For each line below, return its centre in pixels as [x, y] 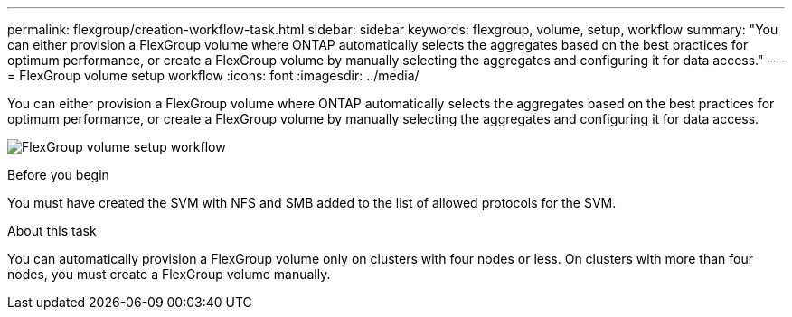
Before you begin [58, 175]
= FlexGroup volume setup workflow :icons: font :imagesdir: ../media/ [213, 75]
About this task [52, 231]
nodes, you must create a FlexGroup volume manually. [169, 274]
